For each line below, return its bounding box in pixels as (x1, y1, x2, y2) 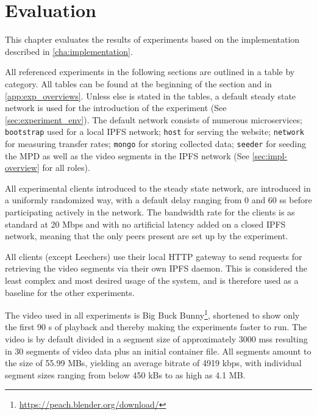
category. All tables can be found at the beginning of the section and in (5, 77, 272, 90)
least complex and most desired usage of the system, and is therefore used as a (5, 273, 299, 286)
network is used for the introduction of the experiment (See (5, 101, 227, 114)
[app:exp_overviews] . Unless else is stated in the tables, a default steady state (5, 89, 296, 102)
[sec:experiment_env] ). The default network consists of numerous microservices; (5, 113, 302, 126)
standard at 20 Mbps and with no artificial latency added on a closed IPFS (5, 217, 286, 230)
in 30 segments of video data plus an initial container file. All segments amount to (5, 344, 312, 357)
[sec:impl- (252, 149, 288, 162)
